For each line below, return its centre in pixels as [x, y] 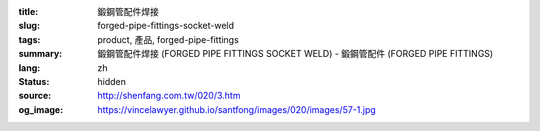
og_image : [41, 109]
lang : [29, 67]
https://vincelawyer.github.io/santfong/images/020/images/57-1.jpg [237, 109]
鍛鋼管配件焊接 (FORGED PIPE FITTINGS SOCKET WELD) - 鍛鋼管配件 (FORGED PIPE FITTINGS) [295, 54]
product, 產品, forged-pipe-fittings [168, 39]
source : [35, 96]
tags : [29, 39]
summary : [40, 54]
